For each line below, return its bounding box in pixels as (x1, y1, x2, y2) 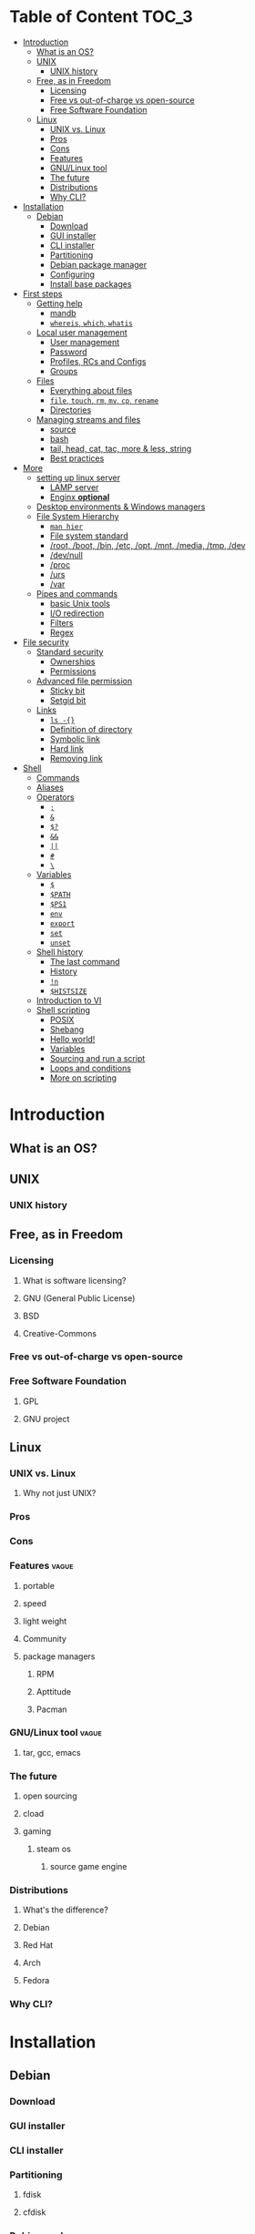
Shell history (36, 946, 84, 958)
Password (49, 346, 88, 357)
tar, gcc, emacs (22, 1747, 81, 1757)
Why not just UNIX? (22, 1488, 97, 1499)
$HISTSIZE (49, 987, 87, 996)
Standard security (36, 646, 104, 657)
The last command (49, 956, 120, 967)
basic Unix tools (49, 598, 111, 609)
